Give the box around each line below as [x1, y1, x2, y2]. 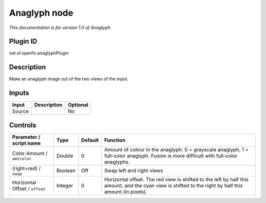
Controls [9, 121, 36, 129]
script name [12, 140, 41, 146]
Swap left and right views [104, 167, 164, 174]
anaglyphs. [104, 158, 130, 165]
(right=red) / [12, 165, 41, 172]
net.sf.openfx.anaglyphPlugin [9, 50, 69, 56]
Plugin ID [9, 37, 37, 46]
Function [104, 137, 126, 144]
